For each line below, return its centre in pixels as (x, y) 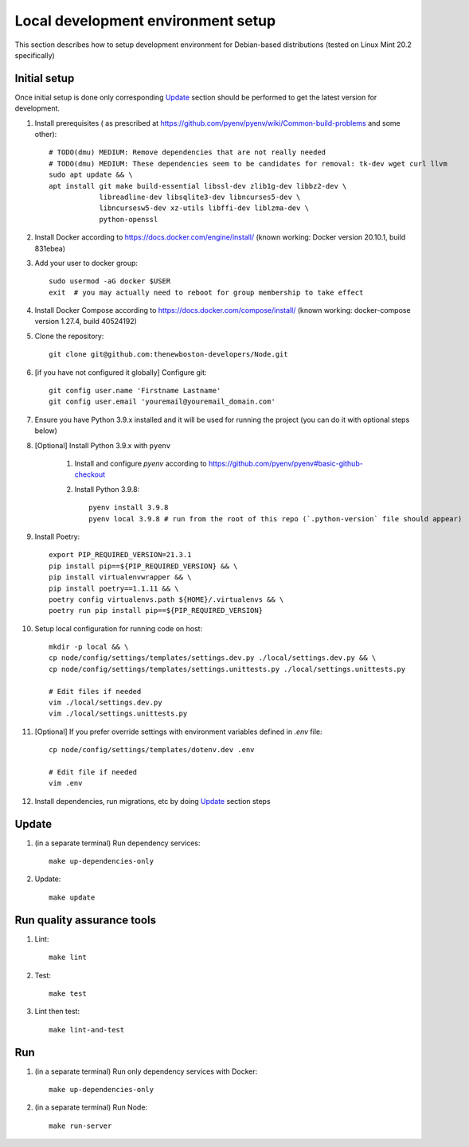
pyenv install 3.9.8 (129, 508)
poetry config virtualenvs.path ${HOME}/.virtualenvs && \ (166, 599)
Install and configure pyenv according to (141, 463)
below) (46, 431)
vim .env (66, 783)
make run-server (80, 1126)
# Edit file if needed (93, 772)
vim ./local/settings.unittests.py (118, 714)
